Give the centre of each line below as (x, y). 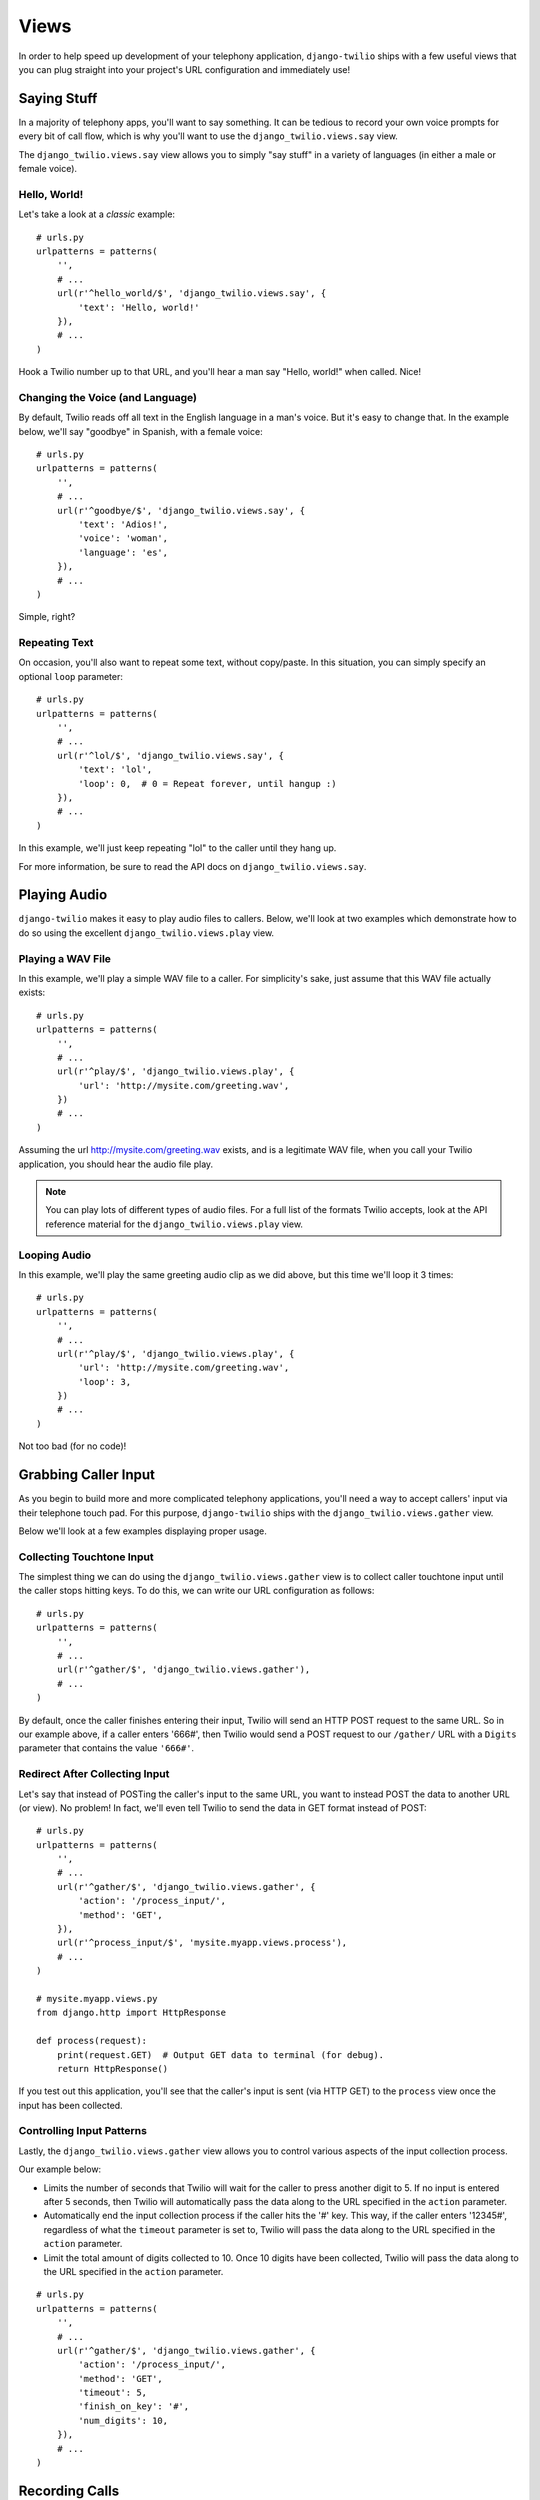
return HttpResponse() (112, 2068)
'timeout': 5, (113, 2393)
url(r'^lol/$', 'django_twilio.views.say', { (170, 755)
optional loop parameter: (71, 676)
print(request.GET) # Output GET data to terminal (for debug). (220, 2054)
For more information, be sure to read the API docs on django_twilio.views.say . (192, 866)
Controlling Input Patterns (82, 2131)
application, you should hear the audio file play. (116, 1164)
